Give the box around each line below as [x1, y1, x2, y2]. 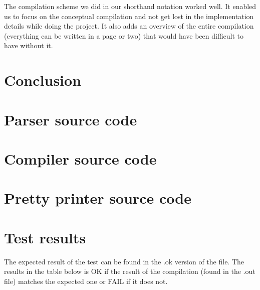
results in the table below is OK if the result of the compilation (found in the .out [4, 266, 255, 276]
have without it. [4, 40, 53, 51]
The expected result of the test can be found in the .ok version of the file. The [4, 256, 244, 266]
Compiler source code [4, 148, 157, 169]
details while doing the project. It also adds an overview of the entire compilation [4, 21, 254, 31]
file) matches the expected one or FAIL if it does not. [4, 275, 168, 286]
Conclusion [4, 70, 82, 90]
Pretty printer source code [4, 188, 191, 208]
